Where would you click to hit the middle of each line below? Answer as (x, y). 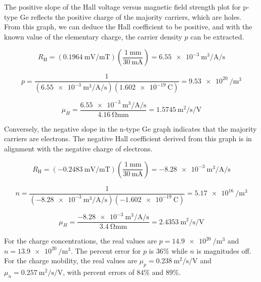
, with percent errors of (99, 272)
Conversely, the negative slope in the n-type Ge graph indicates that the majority (130, 128)
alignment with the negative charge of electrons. (78, 149)
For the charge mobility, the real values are (71, 260)
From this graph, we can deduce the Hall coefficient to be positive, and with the (128, 27)
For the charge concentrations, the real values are (80, 241)
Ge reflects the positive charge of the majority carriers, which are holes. (131, 16)
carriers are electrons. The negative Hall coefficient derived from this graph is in (128, 138)
